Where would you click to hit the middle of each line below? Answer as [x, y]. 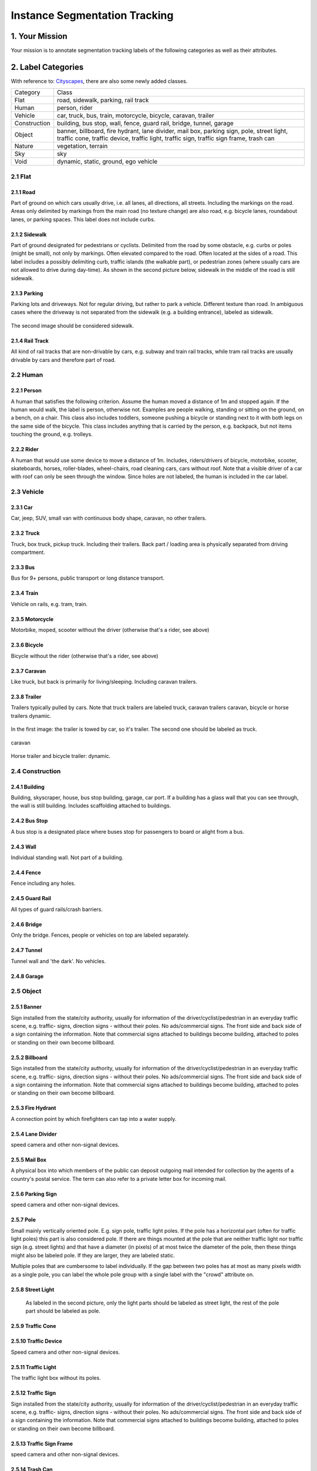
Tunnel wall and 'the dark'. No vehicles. [58, 961]
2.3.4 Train [25, 593]
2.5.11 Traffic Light [34, 1367]
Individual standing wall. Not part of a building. [67, 858]
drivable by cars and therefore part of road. [63, 360]
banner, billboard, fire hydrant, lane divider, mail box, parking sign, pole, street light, [172, 131]
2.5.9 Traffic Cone [33, 1326]
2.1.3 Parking [27, 293]
